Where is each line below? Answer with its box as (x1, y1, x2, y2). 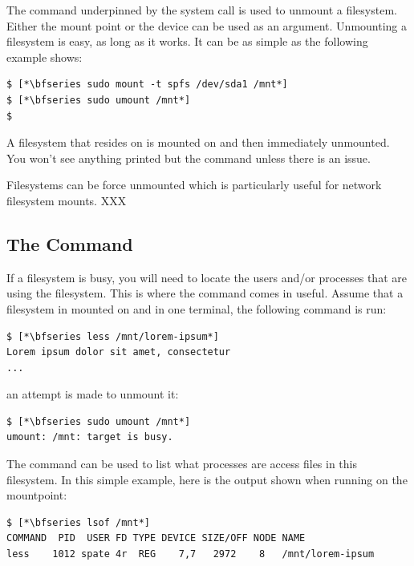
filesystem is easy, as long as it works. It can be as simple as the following (6, 33, 368, 50)
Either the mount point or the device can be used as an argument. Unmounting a (6, 17, 408, 34)
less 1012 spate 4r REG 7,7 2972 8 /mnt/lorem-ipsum (6, 548, 375, 560)
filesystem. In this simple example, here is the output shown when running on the (6, 471, 408, 487)
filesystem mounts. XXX (6, 192, 127, 208)
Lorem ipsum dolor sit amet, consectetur (6, 346, 231, 358)
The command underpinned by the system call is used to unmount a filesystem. (6, 2, 397, 18)
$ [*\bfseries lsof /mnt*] (6, 516, 150, 528)
